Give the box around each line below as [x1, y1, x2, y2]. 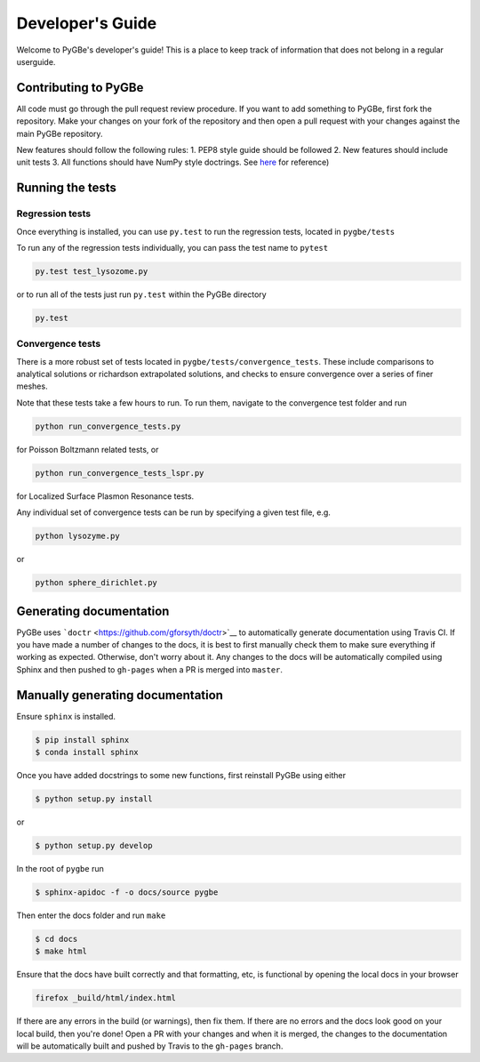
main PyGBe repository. [16, 128, 103, 139]
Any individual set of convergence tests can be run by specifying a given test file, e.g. [16, 507, 331, 518]
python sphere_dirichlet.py [35, 578, 157, 588]
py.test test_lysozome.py [35, 266, 148, 276]
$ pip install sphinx [35, 735, 130, 744]
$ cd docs [35, 934, 78, 944]
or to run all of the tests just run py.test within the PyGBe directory [16, 289, 267, 300]
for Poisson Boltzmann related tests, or [16, 444, 159, 455]
